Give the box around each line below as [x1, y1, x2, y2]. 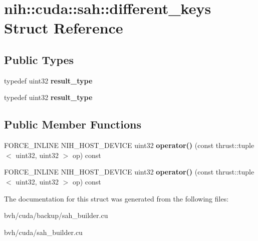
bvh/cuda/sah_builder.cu [4, 226, 83, 237]
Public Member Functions [4, 116, 141, 132]
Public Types [4, 51, 74, 67]
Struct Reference [4, 17, 123, 38]
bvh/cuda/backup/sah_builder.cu [4, 210, 108, 220]
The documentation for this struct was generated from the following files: [4, 193, 229, 203]
